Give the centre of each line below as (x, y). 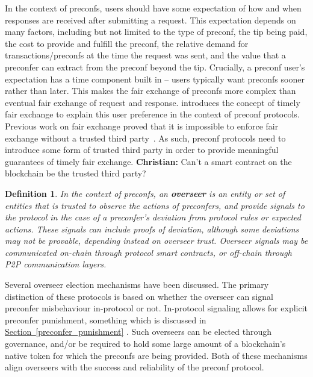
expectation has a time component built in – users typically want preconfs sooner (155, 79)
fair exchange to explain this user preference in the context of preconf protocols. (152, 114)
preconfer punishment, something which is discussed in (106, 319)
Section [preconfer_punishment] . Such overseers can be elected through (138, 332)
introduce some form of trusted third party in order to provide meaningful (142, 150)
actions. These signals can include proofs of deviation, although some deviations (152, 229)
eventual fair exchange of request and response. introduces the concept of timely (153, 102)
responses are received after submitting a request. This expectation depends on (150, 20)
